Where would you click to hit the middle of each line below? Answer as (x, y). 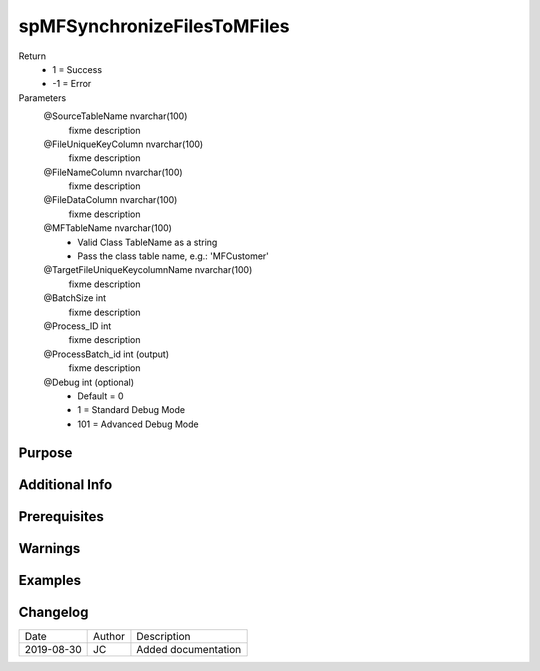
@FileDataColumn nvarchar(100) (110, 200)
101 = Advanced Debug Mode (138, 424)
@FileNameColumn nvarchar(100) (113, 172)
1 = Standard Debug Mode (131, 410)
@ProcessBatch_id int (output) (106, 354)
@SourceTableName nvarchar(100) (115, 116)
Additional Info (65, 484)
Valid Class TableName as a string (147, 242)
